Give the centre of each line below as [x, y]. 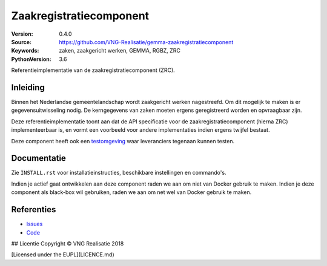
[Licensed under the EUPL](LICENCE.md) [63, 255]
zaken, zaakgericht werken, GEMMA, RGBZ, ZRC [120, 51]
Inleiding [28, 87]
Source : [21, 42]
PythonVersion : [31, 59]
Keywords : [25, 51]
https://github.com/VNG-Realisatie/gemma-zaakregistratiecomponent [146, 42]
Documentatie [39, 158]
